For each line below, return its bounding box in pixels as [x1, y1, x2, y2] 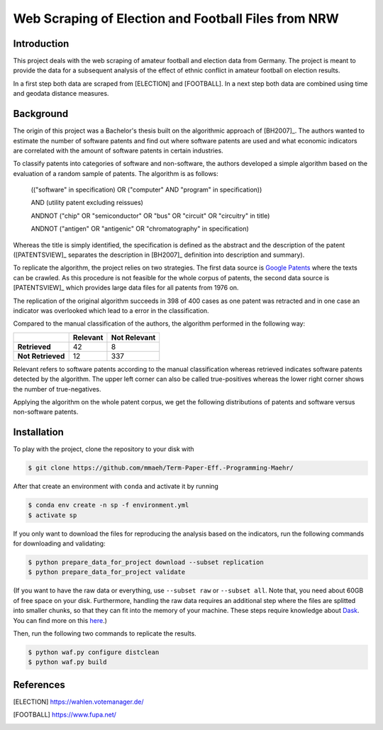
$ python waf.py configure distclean [28, 648, 160, 656]
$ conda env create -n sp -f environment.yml [28, 501, 189, 509]
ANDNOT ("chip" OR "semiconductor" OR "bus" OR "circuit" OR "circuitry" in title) [30, 211, 270, 220]
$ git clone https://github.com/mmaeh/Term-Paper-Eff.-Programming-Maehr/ [28, 464, 294, 472]
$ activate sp [28, 511, 77, 519]
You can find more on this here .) [13, 616, 108, 624]
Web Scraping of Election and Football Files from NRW [13, 11, 340, 26]
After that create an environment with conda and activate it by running [13, 482, 219, 491]
